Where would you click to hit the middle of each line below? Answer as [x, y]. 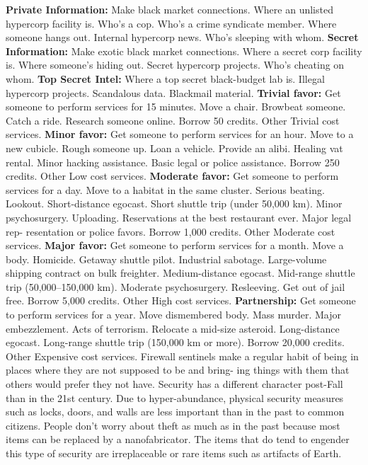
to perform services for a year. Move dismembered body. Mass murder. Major [174, 315]
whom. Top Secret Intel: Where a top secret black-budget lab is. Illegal [165, 78]
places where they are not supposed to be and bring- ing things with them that [178, 370]
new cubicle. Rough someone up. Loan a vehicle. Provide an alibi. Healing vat [174, 148]
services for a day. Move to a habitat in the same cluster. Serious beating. [165, 189]
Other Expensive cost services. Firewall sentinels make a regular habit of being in [182, 356]
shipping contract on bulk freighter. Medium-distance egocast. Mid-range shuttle [180, 273]
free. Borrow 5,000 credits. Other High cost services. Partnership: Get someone [181, 300]
